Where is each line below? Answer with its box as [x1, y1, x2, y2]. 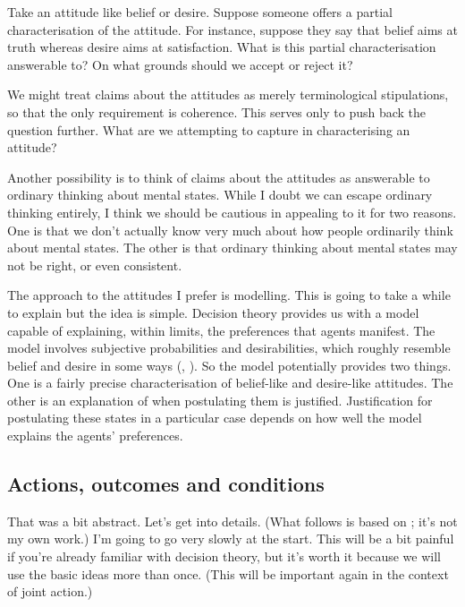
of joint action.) [7, 582, 93, 601]
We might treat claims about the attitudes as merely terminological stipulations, [7, 85, 449, 104]
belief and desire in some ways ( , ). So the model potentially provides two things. [7, 355, 452, 374]
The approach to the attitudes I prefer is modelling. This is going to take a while [7, 286, 451, 304]
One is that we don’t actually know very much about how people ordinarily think [7, 220, 453, 239]
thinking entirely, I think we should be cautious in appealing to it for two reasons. [7, 202, 457, 221]
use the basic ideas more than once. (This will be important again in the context [7, 564, 449, 583]
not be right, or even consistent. [7, 255, 182, 274]
